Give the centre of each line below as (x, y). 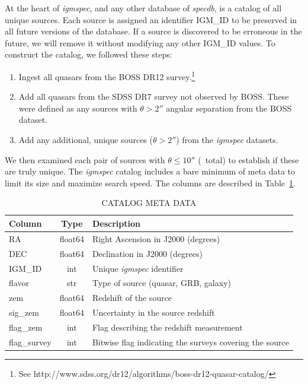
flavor (19, 283)
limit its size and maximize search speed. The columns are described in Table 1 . (150, 183)
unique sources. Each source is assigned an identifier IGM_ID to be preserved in (151, 19)
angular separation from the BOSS (229, 108)
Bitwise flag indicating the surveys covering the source (190, 342)
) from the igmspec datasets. (227, 139)
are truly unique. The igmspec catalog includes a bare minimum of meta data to (150, 171)
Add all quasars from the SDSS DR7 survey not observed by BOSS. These (154, 96)
